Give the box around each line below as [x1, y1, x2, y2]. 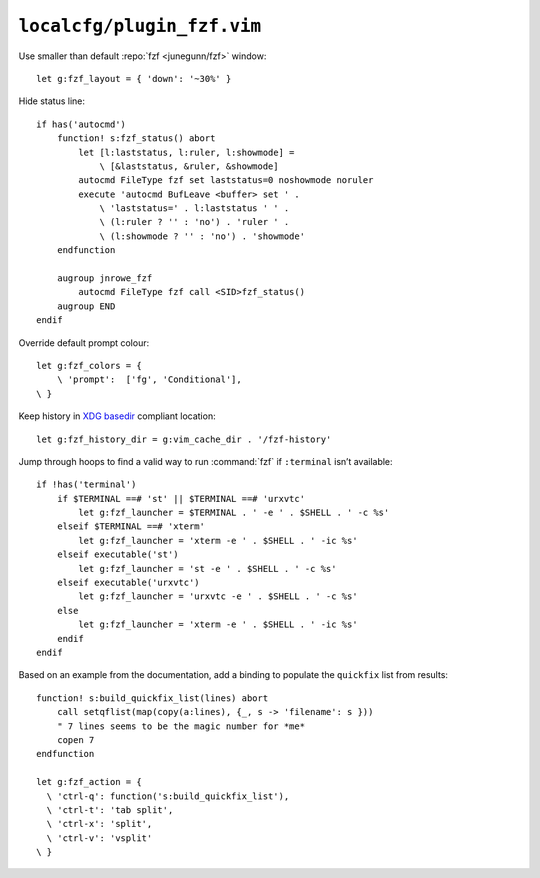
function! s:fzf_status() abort [56, 133, 216, 144]
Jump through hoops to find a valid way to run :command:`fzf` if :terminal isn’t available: [18, 455, 394, 467]
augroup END [56, 300, 116, 312]
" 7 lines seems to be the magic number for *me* [56, 720, 305, 732]
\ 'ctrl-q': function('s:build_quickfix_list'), [46, 790, 290, 802]
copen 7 [56, 734, 95, 745]
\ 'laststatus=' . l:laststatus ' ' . [99, 203, 290, 214]
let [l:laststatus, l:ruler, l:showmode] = [78, 146, 295, 158]
